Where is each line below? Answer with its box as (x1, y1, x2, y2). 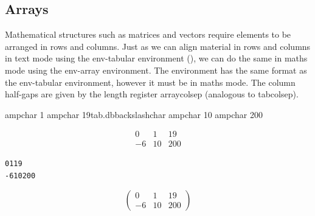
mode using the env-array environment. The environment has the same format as (5, 63, 307, 76)
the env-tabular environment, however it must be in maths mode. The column (5, 75, 296, 88)
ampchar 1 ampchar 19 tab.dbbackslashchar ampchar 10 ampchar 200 (5, 108, 263, 120)
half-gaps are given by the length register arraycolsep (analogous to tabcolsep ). (5, 88, 299, 100)
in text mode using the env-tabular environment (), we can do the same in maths (5, 52, 308, 64)
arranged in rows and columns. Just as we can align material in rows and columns (5, 40, 311, 52)
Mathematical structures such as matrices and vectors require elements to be (5, 28, 291, 41)
